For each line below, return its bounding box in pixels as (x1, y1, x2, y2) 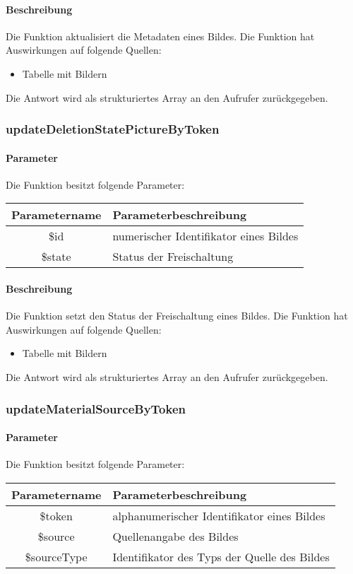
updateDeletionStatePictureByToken (6, 120, 220, 138)
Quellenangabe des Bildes (112, 527, 239, 544)
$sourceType (25, 548, 88, 565)
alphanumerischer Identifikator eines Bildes (112, 507, 325, 524)
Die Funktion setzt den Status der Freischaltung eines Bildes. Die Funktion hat (6, 308, 348, 323)
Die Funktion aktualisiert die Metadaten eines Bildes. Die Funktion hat (6, 28, 315, 43)
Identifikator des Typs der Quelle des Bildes (112, 548, 330, 565)
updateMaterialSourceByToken (6, 399, 186, 417)
